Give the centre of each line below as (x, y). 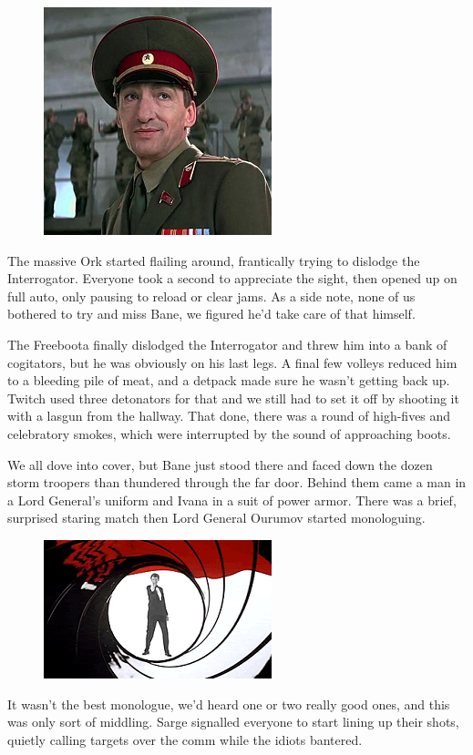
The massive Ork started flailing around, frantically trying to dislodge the (214, 260)
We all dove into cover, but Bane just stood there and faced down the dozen (220, 464)
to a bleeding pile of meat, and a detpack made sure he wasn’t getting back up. (229, 380)
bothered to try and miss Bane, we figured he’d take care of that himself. (211, 314)
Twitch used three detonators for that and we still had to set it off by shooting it (233, 398)
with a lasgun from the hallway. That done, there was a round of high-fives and (229, 416)
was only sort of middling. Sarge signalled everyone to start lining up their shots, (233, 722)
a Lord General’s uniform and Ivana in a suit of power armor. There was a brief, (232, 500)
